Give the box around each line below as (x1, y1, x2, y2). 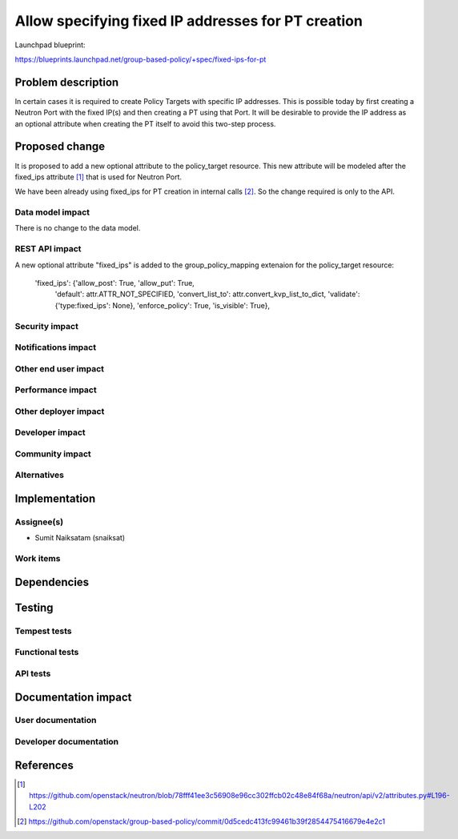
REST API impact (14, 243, 82, 255)
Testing (14, 600, 54, 614)
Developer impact (14, 427, 86, 438)
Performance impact (14, 384, 97, 395)
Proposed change (14, 140, 106, 154)
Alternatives (14, 469, 64, 480)
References (14, 758, 74, 772)
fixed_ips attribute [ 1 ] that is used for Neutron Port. (14, 172, 183, 182)
